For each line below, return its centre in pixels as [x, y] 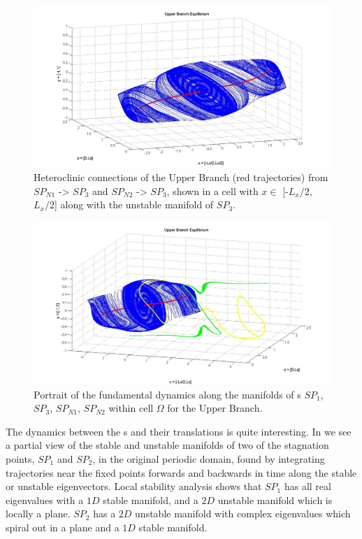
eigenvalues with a [45, 500]
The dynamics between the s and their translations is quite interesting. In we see [179, 431]
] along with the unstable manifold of [134, 204]
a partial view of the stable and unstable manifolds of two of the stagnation [167, 445]
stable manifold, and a [151, 500]
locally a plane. [38, 513]
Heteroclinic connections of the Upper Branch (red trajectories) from [181, 177]
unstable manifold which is [275, 500]
